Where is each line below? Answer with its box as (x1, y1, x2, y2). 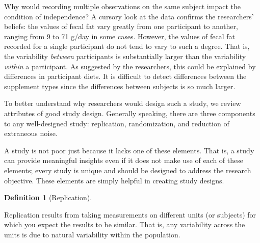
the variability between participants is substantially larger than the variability (4, 50, 246, 61)
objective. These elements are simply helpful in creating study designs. (4, 175, 224, 185)
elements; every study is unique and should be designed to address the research (4, 165, 251, 175)
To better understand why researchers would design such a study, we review (4, 98, 241, 109)
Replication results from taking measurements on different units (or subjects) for (4, 209, 256, 220)
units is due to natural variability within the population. (4, 229, 180, 239)
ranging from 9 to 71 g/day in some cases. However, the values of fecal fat (4, 31, 236, 41)
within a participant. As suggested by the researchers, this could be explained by (4, 61, 256, 71)
